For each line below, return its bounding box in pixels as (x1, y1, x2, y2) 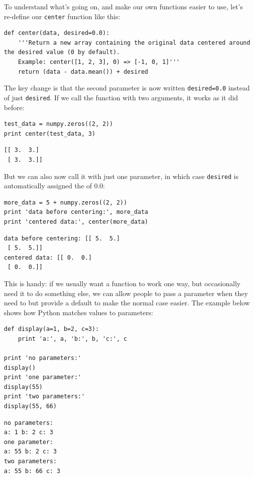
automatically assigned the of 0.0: (4, 180, 105, 191)
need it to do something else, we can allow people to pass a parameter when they (4, 288, 248, 298)
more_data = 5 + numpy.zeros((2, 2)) (4, 199, 127, 206)
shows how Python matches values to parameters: (4, 307, 153, 317)
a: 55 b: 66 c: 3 (4, 467, 60, 475)
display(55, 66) (4, 403, 57, 410)
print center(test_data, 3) (4, 130, 96, 137)
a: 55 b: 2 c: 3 (4, 448, 57, 455)
